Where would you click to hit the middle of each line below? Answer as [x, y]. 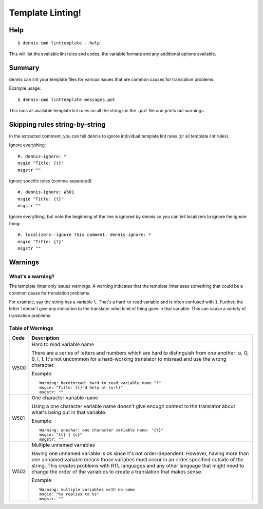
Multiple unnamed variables [63, 445]
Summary [24, 68]
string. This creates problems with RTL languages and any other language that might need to [138, 466]
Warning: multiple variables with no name [87, 489]
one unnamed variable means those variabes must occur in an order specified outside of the [137, 459]
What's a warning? [32, 276]
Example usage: [25, 88]
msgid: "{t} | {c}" [61, 435]
